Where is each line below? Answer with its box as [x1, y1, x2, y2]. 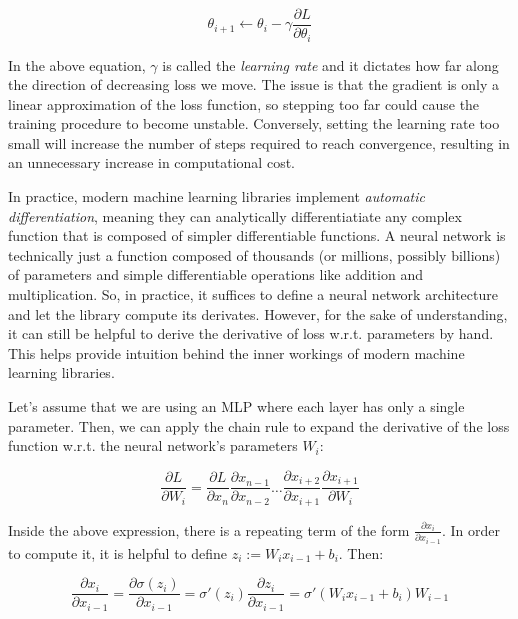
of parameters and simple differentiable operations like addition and [8, 264, 423, 285]
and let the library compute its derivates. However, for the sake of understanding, [8, 303, 508, 324]
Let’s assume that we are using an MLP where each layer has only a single [8, 396, 465, 417]
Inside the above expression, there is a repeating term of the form [8, 519, 410, 540]
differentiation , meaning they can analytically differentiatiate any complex [8, 205, 462, 226]
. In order [441, 519, 500, 540]
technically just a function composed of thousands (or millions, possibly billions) [8, 244, 501, 265]
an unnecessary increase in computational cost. [8, 152, 295, 173]
